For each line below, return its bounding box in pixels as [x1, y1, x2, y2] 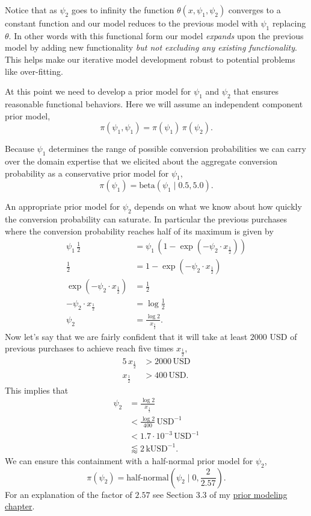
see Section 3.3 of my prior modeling [153, 488, 288, 500]
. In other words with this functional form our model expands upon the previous [8, 29, 304, 42]
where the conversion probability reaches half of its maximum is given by [5, 224, 274, 237]
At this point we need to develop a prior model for [5, 85, 191, 98]
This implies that [5, 383, 69, 396]
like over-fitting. [5, 64, 63, 77]
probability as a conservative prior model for [5, 166, 169, 179]
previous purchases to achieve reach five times [5, 342, 174, 354]
